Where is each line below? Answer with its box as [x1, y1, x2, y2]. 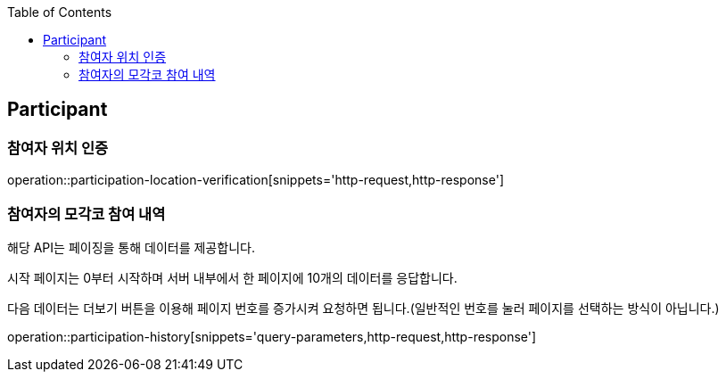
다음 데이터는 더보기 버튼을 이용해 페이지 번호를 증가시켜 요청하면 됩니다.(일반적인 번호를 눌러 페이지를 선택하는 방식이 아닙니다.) [7, 300, 720, 316]
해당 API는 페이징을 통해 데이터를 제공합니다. [7, 239, 255, 255]
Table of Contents [7, 4, 112, 20]
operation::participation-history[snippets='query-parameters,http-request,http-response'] [7, 328, 537, 344]
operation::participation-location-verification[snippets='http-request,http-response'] [7, 172, 504, 188]
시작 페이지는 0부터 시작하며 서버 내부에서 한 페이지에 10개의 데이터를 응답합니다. [7, 269, 458, 285]
